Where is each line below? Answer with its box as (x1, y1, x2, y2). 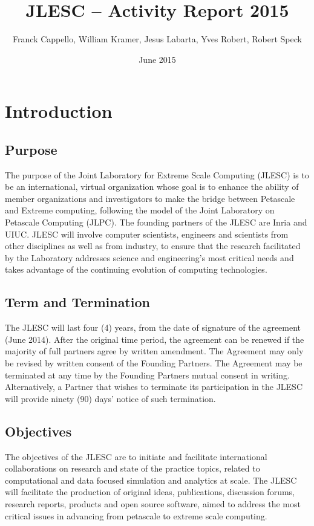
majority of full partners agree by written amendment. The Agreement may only (5, 345, 304, 357)
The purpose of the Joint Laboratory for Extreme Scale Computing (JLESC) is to (5, 168, 309, 181)
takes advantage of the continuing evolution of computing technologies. (5, 263, 267, 276)
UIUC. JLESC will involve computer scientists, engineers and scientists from (5, 227, 289, 240)
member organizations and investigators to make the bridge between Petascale (5, 192, 295, 204)
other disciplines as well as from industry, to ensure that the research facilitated (5, 239, 301, 252)
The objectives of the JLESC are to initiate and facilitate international (5, 450, 267, 463)
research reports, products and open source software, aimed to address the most (5, 497, 301, 510)
